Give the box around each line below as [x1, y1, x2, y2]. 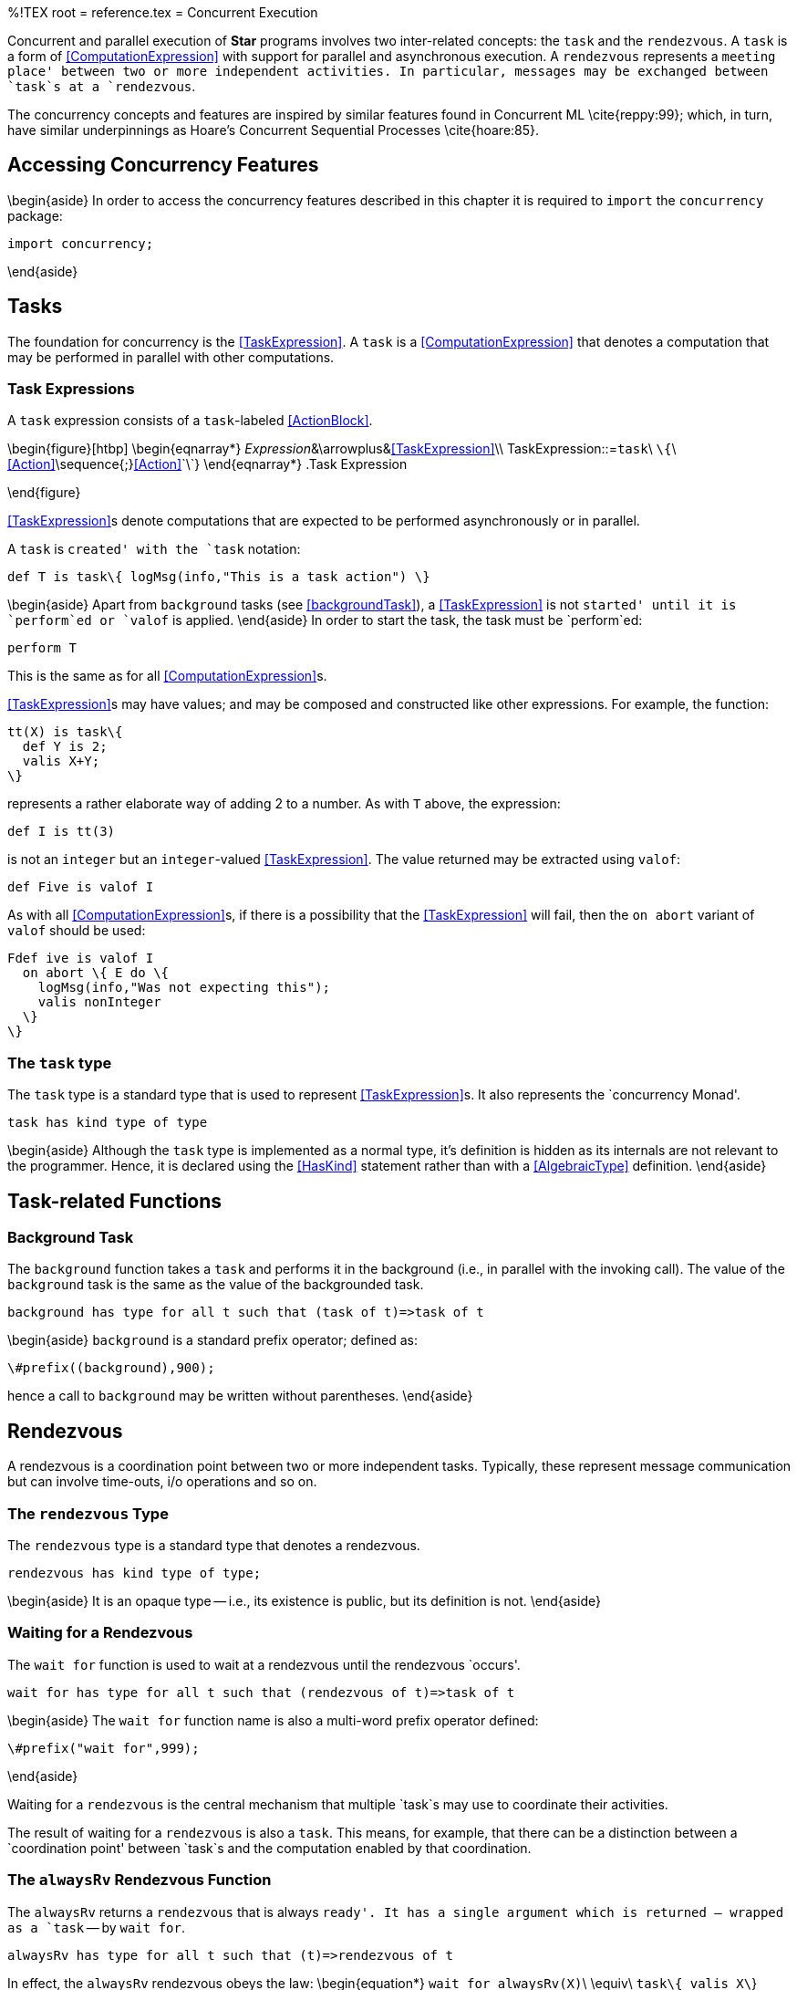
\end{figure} [7, 484, 81, 501]
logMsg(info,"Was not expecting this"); [37, 980, 331, 995]
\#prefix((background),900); [7, 1360, 215, 1376]
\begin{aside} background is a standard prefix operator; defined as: [7, 1332, 419, 1349]
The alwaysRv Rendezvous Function [7, 1870, 272, 1890]
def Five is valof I [7, 880, 154, 895]
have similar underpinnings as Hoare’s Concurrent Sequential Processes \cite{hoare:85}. [7, 122, 540, 138]
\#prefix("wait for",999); [7, 1740, 200, 1756]
